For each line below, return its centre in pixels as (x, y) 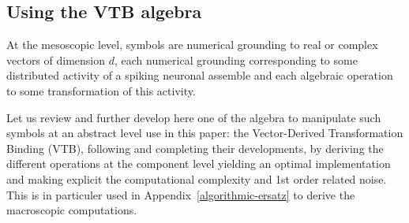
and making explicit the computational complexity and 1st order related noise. (197, 178)
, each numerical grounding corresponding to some (236, 59)
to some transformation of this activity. (101, 90)
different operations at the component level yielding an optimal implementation (199, 164)
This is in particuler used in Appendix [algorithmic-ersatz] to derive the (181, 194)
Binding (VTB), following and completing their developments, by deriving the (195, 148)
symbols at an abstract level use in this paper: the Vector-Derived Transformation (205, 133)
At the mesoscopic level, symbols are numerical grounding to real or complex (192, 45)
